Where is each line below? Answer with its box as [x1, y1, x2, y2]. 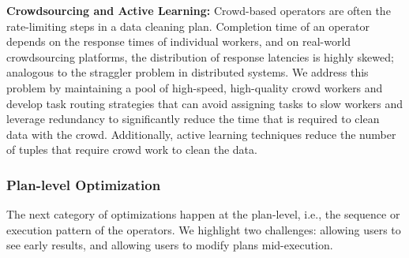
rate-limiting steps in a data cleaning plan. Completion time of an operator [6, 17, 370, 34]
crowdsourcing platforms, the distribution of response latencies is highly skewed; [6, 48, 394, 65]
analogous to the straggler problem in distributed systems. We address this [6, 64, 369, 80]
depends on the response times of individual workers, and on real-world [6, 33, 351, 50]
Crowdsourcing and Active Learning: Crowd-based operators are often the [6, 2, 391, 18]
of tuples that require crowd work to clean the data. [6, 141, 257, 158]
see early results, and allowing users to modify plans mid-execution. [6, 237, 333, 253]
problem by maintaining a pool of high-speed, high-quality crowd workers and [6, 79, 383, 95]
